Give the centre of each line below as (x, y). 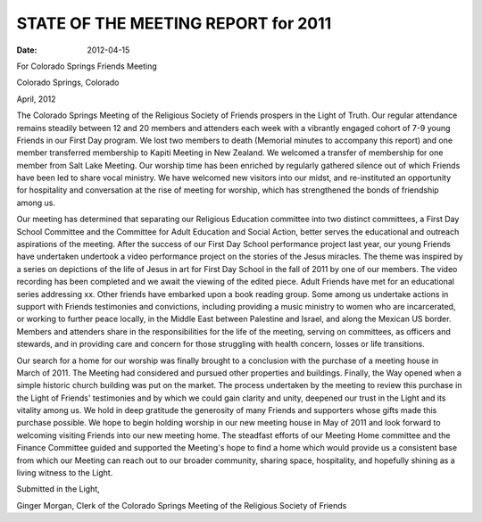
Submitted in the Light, (58, 489)
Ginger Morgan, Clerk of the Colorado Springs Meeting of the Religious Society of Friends (182, 505)
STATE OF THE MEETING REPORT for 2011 (174, 23)
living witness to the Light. (65, 473)
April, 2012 (36, 99)
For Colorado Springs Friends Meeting (87, 66)
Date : (27, 50)
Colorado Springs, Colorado (68, 83)
